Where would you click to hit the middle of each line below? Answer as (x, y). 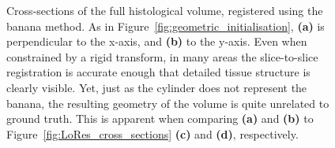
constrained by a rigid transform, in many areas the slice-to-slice (162, 56)
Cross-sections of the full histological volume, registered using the (165, 10)
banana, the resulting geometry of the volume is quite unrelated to (168, 103)
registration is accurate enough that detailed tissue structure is (158, 72)
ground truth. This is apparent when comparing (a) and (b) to (160, 118)
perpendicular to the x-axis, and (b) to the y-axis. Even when (157, 41)
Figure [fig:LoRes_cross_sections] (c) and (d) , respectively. (152, 133)
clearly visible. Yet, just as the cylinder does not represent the (157, 87)
